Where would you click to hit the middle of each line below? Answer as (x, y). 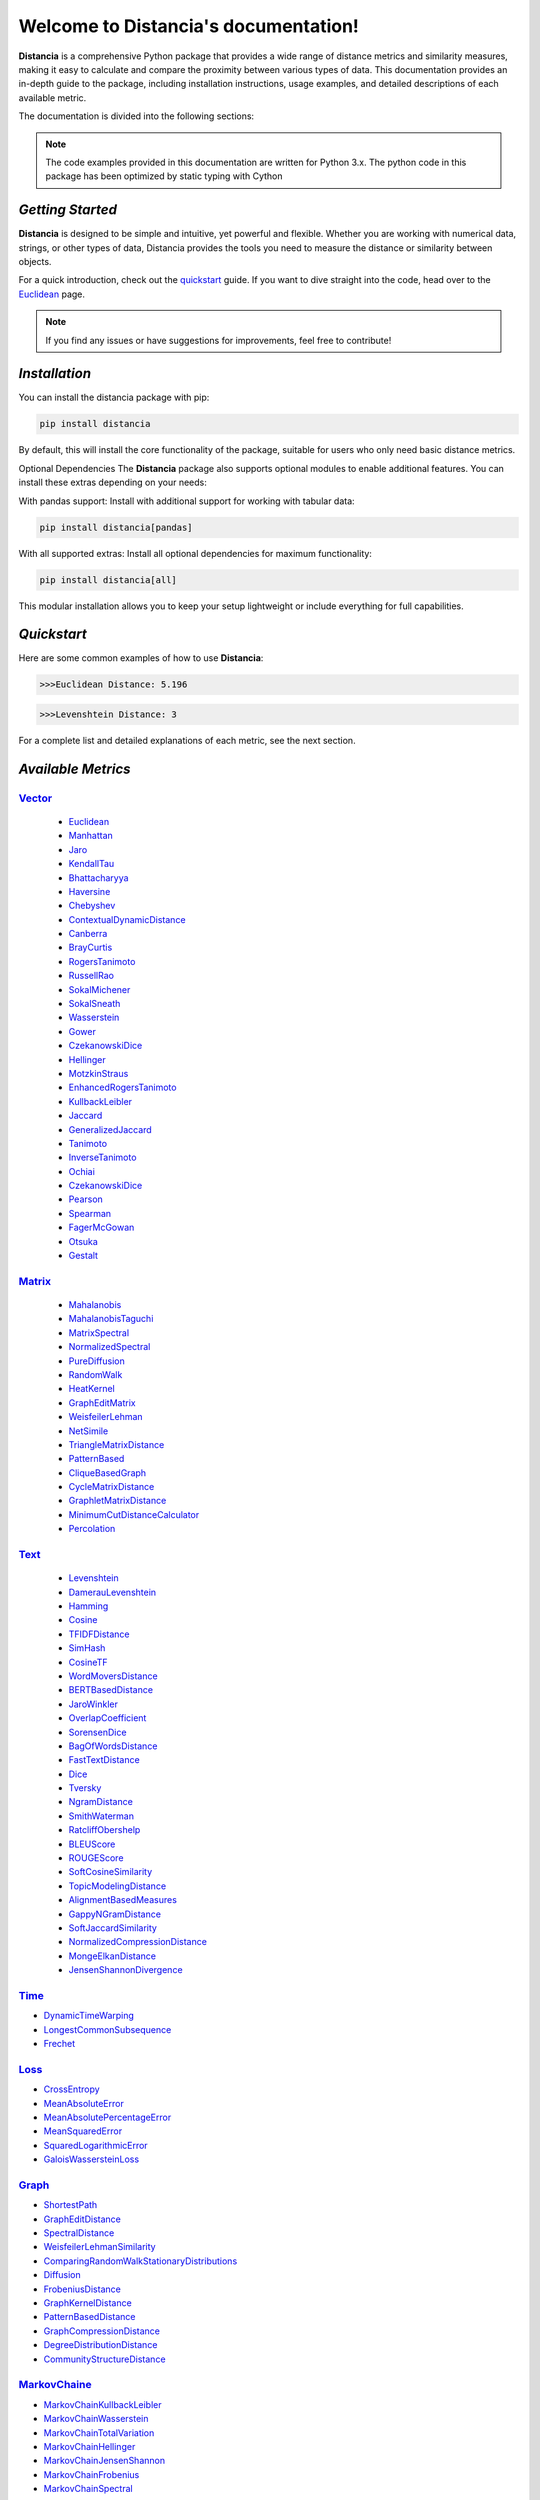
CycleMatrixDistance (111, 1487)
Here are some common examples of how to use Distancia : (141, 658)
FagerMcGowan (101, 1227)
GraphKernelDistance (87, 2303)
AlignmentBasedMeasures (122, 1900)
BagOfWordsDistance (113, 1746)
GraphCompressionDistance (101, 2331)
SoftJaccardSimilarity (112, 1927)
